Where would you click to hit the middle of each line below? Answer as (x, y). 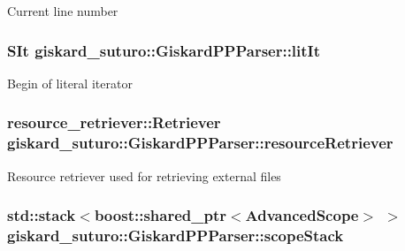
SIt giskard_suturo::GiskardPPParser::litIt (164, 50)
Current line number (63, 11)
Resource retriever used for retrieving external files (144, 175)
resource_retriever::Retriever (114, 122)
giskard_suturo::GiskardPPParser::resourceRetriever (200, 143)
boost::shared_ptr (160, 215)
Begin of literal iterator (70, 83)
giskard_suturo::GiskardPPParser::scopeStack (176, 235)
